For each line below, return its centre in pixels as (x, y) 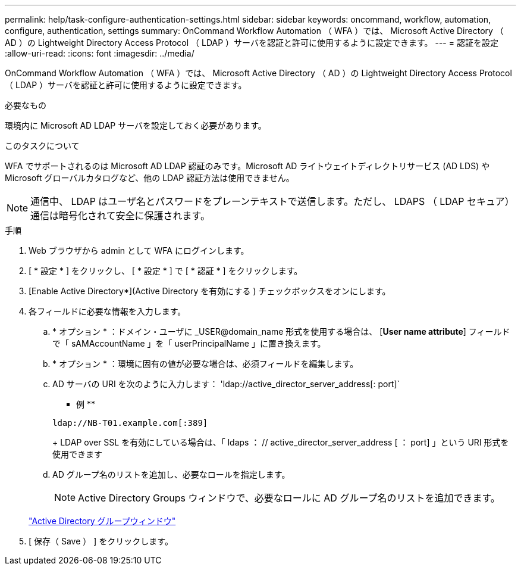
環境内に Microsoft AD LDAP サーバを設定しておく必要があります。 (136, 125)
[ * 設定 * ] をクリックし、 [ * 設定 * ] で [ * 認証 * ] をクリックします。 (166, 271)
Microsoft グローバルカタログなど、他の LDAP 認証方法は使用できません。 (150, 178)
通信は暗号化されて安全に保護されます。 (120, 216)
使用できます (77, 454)
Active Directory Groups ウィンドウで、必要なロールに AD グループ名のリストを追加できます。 (289, 498)
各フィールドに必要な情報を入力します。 (107, 311)
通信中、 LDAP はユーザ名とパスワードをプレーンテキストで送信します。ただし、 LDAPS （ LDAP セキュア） (272, 201)
